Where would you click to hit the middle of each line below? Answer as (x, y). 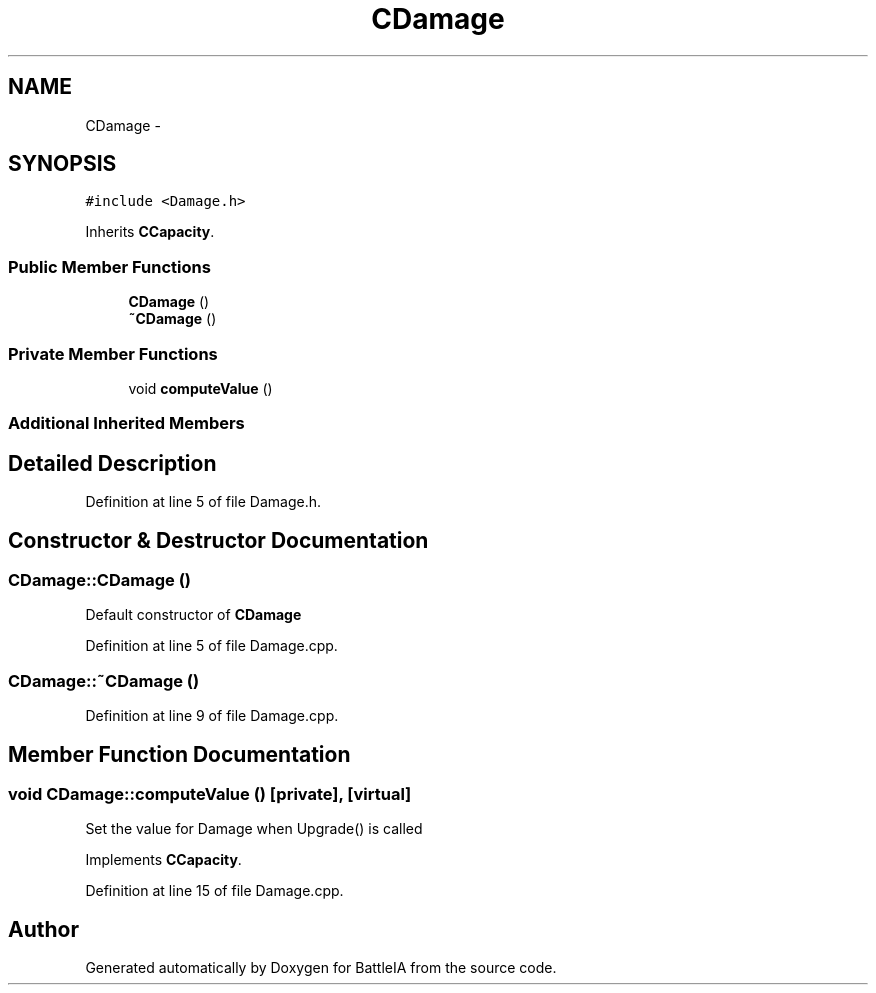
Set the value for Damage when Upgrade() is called (254, 829)
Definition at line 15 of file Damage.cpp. (214, 891)
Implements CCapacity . (163, 860)
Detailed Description (112, 463)
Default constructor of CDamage (193, 615)
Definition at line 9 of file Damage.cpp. (212, 716)
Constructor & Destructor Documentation (218, 540)
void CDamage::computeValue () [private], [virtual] (210, 793)
